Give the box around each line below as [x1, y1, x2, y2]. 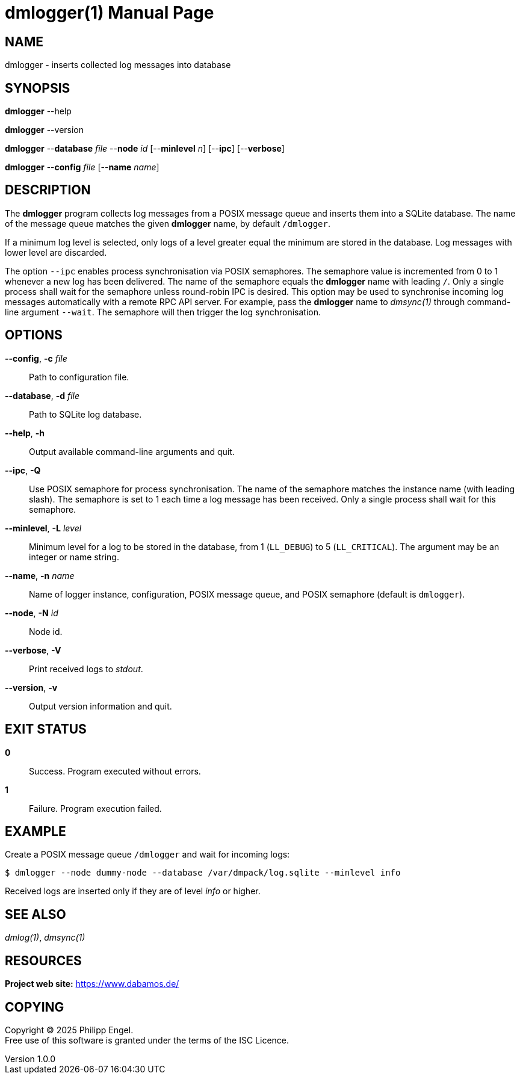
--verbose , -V [5, 645, 61, 655]
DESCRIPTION [5, 182, 91, 198]
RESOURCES [5, 953, 82, 968]
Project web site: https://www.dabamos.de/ [5, 979, 179, 989]
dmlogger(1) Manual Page [5, 2, 214, 23]
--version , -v [5, 682, 58, 693]
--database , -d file [5, 390, 80, 401]
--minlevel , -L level [5, 522, 82, 533]
